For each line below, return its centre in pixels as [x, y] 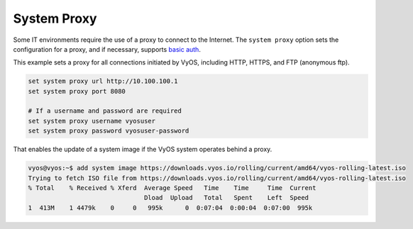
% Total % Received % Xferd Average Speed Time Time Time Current [172, 188]
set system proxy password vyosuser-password [109, 131]
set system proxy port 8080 [77, 91]
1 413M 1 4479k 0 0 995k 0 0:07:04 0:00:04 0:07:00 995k [170, 208]
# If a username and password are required [105, 111]
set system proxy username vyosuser [92, 121]
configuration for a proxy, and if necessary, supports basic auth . [107, 49]
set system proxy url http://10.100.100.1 [103, 81]
